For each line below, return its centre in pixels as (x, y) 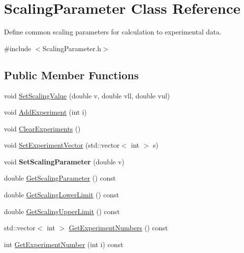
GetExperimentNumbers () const (118, 228)
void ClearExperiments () (42, 128)
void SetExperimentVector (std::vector (62, 145)
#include (18, 48)
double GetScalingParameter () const (60, 178)
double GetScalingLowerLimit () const (61, 195)
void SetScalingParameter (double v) (64, 161)
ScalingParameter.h (72, 48)
